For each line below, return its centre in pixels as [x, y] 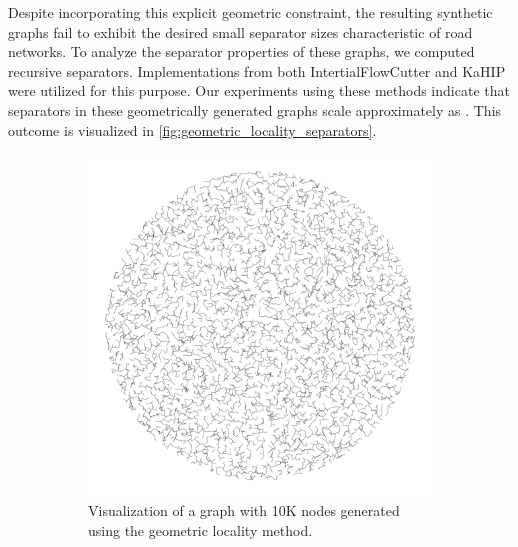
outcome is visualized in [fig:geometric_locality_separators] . [192, 129]
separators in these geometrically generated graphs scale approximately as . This [255, 109]
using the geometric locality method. [200, 530]
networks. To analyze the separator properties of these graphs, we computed [241, 51]
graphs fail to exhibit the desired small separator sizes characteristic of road [240, 31]
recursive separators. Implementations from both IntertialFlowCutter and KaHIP [257, 70]
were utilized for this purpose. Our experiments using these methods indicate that [259, 90]
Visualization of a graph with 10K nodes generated [244, 510]
